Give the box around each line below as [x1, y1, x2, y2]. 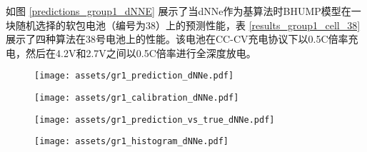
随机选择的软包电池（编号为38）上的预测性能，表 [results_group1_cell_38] [15, 17, 361, 32]
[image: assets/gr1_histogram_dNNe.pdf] [34, 136, 229, 147]
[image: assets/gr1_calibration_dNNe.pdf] [34, 93, 239, 103]
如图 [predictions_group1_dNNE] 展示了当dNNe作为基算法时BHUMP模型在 [6, 4, 351, 18]
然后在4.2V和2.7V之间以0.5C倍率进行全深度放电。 [25, 45, 256, 60]
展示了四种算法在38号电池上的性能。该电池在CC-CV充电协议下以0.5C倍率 [6, 31, 348, 46]
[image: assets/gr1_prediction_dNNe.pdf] [34, 71, 234, 81]
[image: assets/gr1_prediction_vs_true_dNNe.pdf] [34, 114, 275, 125]
